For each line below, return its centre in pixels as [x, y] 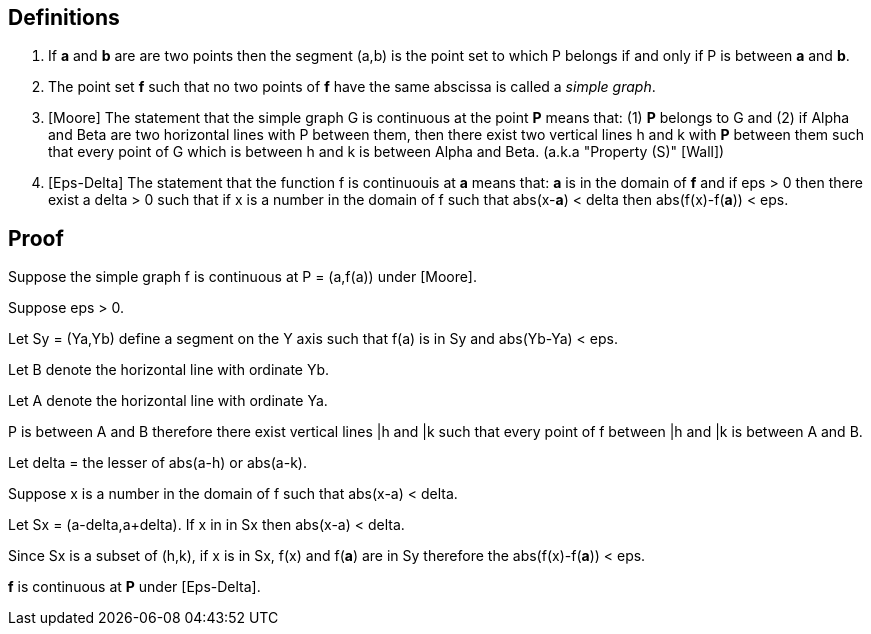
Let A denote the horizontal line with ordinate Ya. [168, 401]
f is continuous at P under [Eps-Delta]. [134, 587]
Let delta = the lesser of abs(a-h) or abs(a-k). [157, 463]
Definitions [64, 17]
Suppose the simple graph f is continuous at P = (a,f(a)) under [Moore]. [243, 277]
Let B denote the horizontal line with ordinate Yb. [169, 370]
